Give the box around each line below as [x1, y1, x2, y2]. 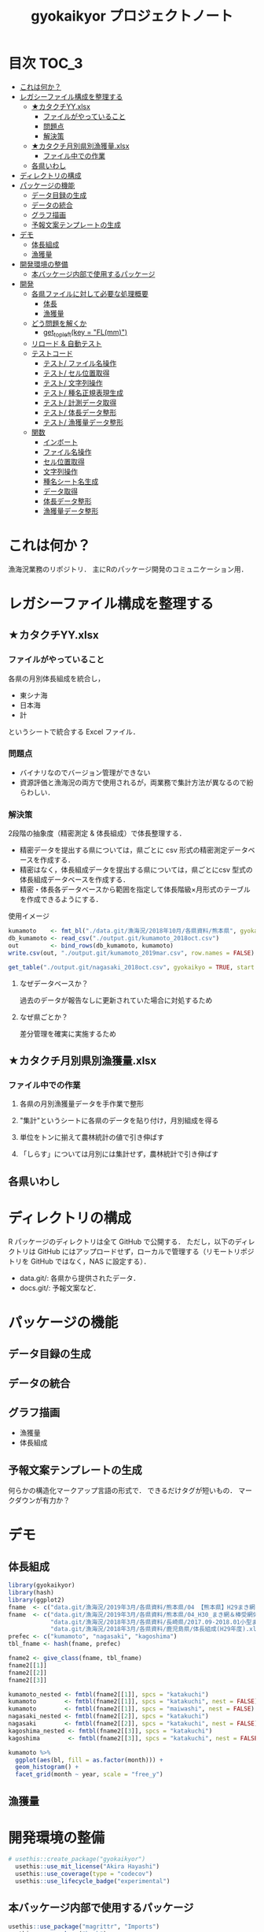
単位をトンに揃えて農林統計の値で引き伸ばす [19, 1133, 165, 1142]
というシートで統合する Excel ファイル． [8, 727, 140, 736]
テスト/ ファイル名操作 [42, 358, 117, 367]
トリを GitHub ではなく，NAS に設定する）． [8, 1256, 151, 1266]
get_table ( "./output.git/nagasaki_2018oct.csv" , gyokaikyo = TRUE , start [8, 963, 255, 971]
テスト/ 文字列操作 [42, 378, 104, 387]
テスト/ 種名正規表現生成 [42, 388, 124, 397]
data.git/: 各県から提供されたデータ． [19, 1273, 140, 1282]
